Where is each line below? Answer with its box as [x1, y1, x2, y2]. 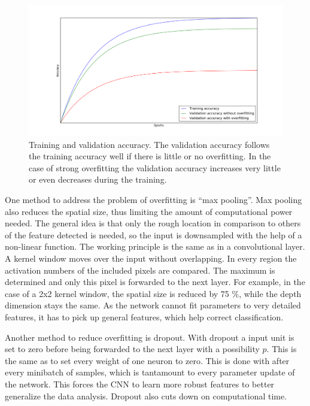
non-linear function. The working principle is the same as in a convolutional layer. [5, 240, 305, 253]
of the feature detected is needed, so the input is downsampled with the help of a [5, 228, 302, 241]
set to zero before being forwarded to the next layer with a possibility [5, 343, 260, 355]
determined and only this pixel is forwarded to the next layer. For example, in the [5, 275, 305, 288]
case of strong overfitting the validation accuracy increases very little [29, 161, 281, 174]
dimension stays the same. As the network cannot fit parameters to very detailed [5, 299, 301, 311]
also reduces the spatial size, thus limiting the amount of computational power [5, 205, 293, 217]
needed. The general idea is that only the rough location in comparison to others [5, 217, 301, 229]
